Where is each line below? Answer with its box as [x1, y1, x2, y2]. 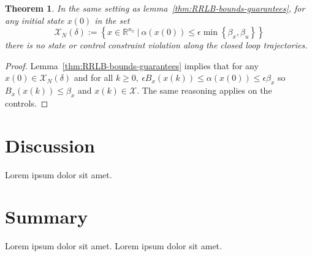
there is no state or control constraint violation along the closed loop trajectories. [5, 39, 308, 51]
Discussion [5, 132, 95, 157]
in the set [94, 13, 130, 26]
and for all [74, 71, 113, 84]
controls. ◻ [5, 96, 48, 109]
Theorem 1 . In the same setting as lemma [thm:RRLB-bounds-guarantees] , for [5, 2, 305, 14]
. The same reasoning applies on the [137, 84, 272, 97]
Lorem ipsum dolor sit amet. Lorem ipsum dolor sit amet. [5, 239, 222, 252]
